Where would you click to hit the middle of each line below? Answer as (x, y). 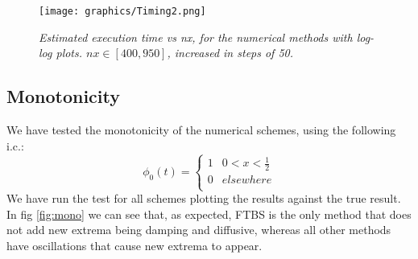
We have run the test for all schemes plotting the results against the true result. (204, 198)
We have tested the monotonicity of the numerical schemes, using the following (201, 130)
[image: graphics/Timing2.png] (122, 11)
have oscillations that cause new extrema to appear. (135, 245)
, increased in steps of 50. (230, 53)
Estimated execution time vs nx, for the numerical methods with (196, 37)
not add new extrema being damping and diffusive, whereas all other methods (199, 230)
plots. (69, 53)
